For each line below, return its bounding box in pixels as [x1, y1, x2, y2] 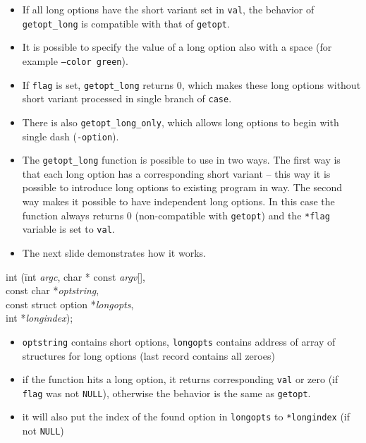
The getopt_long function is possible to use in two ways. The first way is [22, 152, 341, 167]
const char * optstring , [6, 283, 99, 298]
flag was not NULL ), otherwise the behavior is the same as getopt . [22, 385, 311, 400]
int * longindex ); [6, 310, 73, 325]
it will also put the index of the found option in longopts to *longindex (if [22, 409, 350, 424]
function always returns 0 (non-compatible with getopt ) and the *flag [22, 207, 330, 222]
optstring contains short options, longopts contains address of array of [22, 334, 336, 348]
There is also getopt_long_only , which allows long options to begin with [22, 114, 339, 129]
